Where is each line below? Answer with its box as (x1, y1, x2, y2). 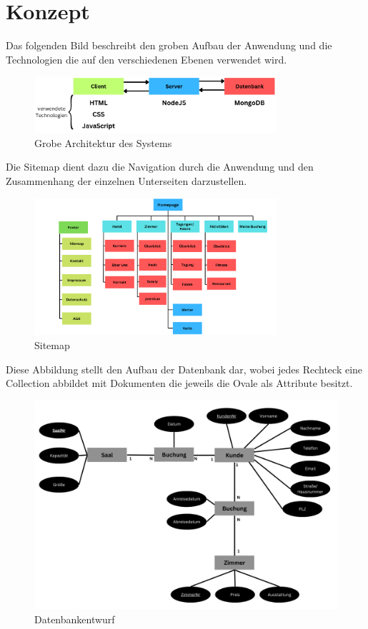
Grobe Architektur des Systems (34, 135, 172, 150)
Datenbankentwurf (34, 611, 115, 626)
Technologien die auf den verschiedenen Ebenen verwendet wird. (6, 51, 287, 66)
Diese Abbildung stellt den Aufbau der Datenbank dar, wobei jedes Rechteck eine (6, 361, 363, 376)
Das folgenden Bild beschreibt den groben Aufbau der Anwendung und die (6, 38, 332, 53)
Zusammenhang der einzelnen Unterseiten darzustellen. (6, 173, 247, 188)
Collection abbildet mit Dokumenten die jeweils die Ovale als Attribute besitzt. (6, 376, 353, 391)
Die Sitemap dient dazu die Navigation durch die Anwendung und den (6, 159, 314, 174)
